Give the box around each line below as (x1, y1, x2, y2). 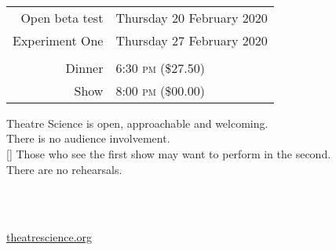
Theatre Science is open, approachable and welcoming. (6, 114, 268, 131)
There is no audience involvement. (6, 130, 170, 147)
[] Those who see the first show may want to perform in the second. (6, 145, 331, 161)
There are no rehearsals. (6, 161, 122, 177)
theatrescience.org (6, 229, 93, 245)
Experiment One (13, 31, 104, 49)
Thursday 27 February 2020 (115, 31, 268, 49)
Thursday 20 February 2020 (115, 8, 268, 27)
